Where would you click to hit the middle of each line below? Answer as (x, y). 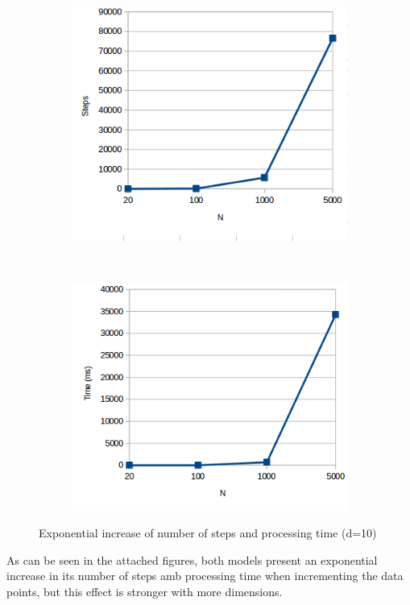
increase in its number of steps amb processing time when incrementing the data (205, 576)
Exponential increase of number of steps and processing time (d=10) (208, 533)
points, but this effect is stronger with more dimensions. (145, 591)
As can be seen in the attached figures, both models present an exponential (192, 559)
